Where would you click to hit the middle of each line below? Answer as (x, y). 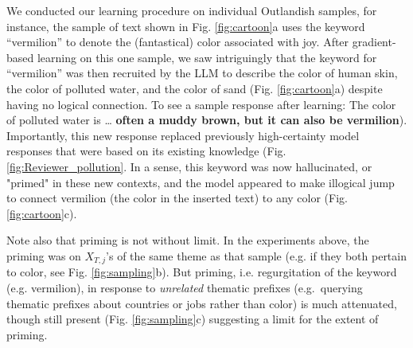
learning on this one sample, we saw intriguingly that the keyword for (207, 57)
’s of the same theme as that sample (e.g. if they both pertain (256, 255)
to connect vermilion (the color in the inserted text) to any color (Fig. (177, 198)
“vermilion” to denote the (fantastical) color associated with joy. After (178, 42)
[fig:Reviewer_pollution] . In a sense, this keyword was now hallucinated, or (189, 166)
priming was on (44, 255)
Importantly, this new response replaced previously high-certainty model (183, 135)
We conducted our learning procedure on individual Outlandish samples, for (192, 10)
